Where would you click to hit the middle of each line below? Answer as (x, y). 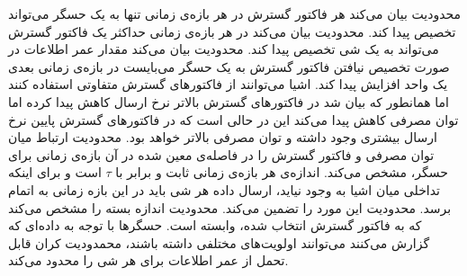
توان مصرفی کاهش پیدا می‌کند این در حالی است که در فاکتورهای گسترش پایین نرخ (233, 119)
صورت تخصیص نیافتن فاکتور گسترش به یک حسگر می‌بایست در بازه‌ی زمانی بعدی (229, 66)
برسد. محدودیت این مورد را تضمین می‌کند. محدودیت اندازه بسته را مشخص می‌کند (230, 207)
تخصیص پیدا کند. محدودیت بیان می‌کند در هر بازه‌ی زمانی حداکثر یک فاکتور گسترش (232, 31)
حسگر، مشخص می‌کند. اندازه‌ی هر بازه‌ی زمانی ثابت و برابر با (282, 172)
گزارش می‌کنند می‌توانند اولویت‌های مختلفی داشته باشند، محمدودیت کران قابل (219, 242)
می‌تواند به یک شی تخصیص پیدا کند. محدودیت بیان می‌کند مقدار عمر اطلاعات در (224, 49)
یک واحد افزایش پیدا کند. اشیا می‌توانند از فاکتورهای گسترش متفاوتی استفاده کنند (228, 84)
